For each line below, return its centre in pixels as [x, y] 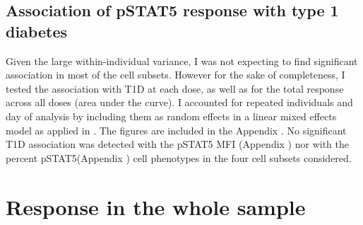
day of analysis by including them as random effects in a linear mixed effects [171, 116]
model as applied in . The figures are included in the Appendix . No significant [176, 130]
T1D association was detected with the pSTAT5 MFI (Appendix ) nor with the [177, 144]
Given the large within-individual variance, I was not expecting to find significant [182, 60]
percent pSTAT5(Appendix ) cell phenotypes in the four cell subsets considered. [179, 157]
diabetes [37, 31]
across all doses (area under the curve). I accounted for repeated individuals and [179, 102]
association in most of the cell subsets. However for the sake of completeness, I [175, 75]
